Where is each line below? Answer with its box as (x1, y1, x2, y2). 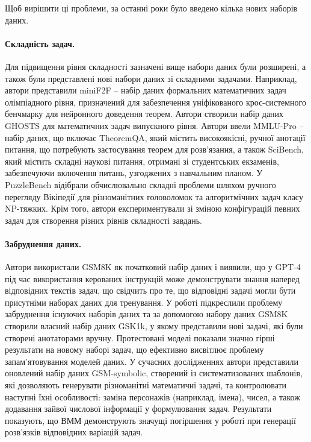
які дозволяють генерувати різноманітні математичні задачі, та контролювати (5, 379, 287, 391)
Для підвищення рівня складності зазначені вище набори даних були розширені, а (5, 60, 306, 72)
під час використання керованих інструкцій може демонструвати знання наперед (5, 272, 300, 285)
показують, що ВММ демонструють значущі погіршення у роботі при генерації (5, 414, 296, 426)
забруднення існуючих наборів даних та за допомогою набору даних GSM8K (5, 308, 288, 320)
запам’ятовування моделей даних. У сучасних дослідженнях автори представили (5, 355, 298, 367)
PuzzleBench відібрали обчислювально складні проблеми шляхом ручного (5, 178, 276, 191)
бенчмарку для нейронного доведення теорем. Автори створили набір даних (5, 107, 284, 120)
